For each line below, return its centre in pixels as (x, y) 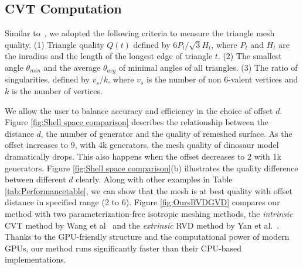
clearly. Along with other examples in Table (154, 179)
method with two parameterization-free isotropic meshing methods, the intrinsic (149, 213)
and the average (72, 67)
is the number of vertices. (57, 91)
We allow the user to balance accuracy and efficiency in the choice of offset (139, 110)
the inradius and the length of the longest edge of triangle (109, 56)
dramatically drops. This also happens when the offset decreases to (125, 156)
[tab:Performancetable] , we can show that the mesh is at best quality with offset (149, 190)
